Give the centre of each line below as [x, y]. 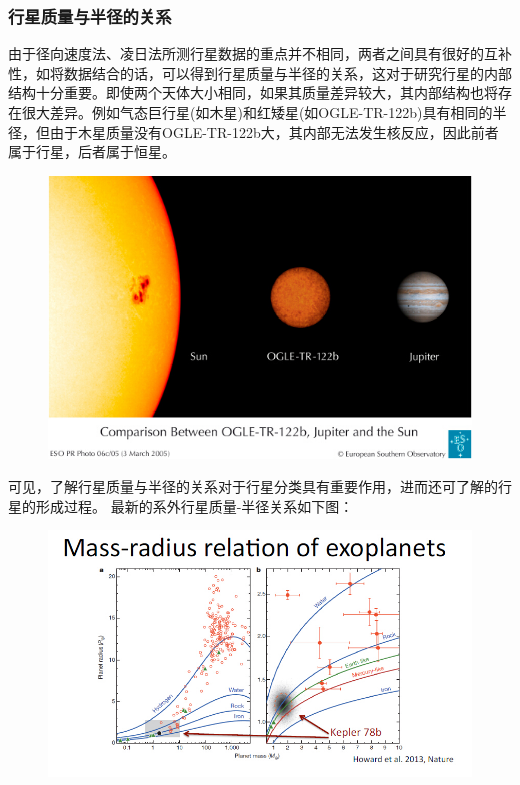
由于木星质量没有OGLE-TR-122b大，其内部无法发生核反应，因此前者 [274, 131]
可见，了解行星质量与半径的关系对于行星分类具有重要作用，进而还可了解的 [253, 486]
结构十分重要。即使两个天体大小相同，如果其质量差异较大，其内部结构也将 [253, 92]
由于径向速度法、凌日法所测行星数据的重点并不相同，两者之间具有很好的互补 [260, 53]
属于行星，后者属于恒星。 [92, 151]
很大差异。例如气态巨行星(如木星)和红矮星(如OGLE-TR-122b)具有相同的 [257, 112]
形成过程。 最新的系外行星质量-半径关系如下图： [194, 505]
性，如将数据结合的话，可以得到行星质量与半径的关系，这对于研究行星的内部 [260, 72]
